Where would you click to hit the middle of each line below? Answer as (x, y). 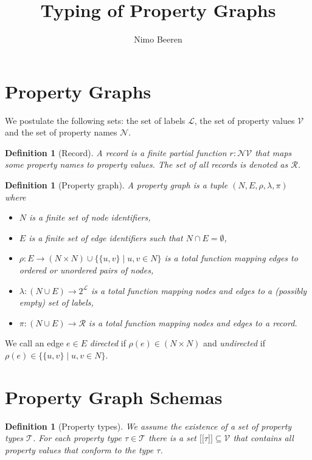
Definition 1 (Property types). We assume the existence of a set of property (148, 426)
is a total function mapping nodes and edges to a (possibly (199, 290)
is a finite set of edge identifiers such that (106, 237)
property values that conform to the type (79, 449)
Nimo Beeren (158, 39)
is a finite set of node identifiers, (90, 217)
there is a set (173, 438)
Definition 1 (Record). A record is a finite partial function (116, 152)
